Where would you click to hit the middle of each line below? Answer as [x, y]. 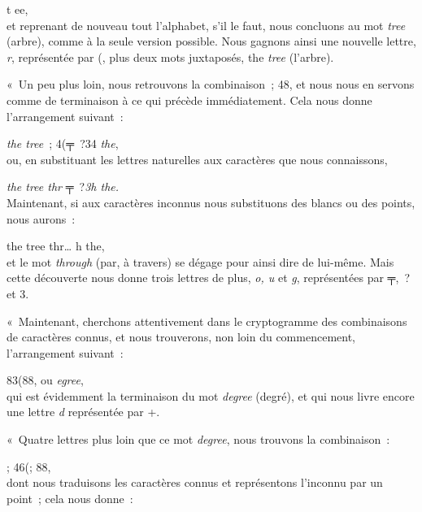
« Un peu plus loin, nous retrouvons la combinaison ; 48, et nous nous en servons [211, 84]
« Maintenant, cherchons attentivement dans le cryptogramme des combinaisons [207, 321]
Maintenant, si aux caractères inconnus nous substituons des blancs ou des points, [211, 202]
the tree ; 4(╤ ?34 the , [63, 143]
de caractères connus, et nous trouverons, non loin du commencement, [181, 337]
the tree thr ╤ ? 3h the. [63, 187]
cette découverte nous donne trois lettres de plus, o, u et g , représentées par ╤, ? [209, 278]
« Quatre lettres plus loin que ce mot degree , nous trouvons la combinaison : [198, 439]
